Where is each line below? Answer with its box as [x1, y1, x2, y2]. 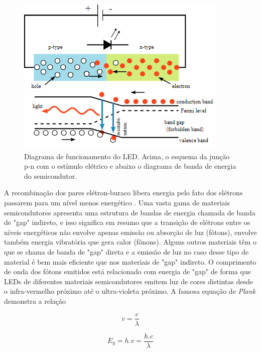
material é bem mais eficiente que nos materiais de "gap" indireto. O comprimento [4, 256, 256, 267]
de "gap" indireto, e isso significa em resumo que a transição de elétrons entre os [4, 217, 250, 227]
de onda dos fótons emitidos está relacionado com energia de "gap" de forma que [4, 266, 251, 277]
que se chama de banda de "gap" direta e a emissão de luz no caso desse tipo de [4, 246, 249, 257]
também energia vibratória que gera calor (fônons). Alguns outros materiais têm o [4, 237, 257, 247]
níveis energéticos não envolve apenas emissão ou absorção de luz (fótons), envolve [4, 226, 257, 237]
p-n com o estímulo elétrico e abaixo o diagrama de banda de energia [24, 161, 236, 171]
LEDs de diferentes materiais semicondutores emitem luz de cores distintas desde [4, 276, 253, 286]
